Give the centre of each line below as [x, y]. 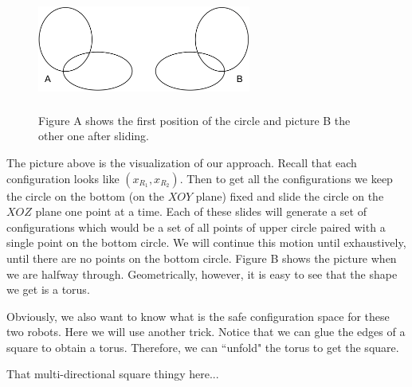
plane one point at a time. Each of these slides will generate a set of [201, 211]
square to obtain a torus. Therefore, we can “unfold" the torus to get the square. [203, 347]
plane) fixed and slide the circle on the [290, 195]
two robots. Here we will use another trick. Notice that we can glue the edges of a [206, 332]
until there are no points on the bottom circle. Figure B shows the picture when [202, 258]
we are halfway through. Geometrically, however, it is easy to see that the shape [202, 274]
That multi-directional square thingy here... [113, 374]
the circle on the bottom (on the [85, 195]
